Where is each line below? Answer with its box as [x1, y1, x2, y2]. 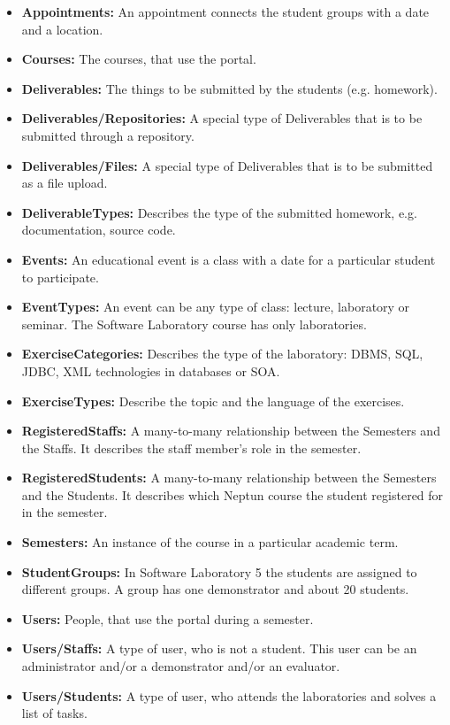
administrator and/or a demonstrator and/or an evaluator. [21, 657, 340, 675]
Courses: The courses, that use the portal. [21, 50, 256, 68]
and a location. [21, 19, 103, 38]
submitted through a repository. [21, 126, 194, 144]
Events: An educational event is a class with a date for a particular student [21, 250, 436, 268]
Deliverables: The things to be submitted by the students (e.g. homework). [21, 79, 438, 97]
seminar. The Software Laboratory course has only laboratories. [21, 314, 367, 333]
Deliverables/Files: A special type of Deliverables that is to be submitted [21, 156, 433, 174]
